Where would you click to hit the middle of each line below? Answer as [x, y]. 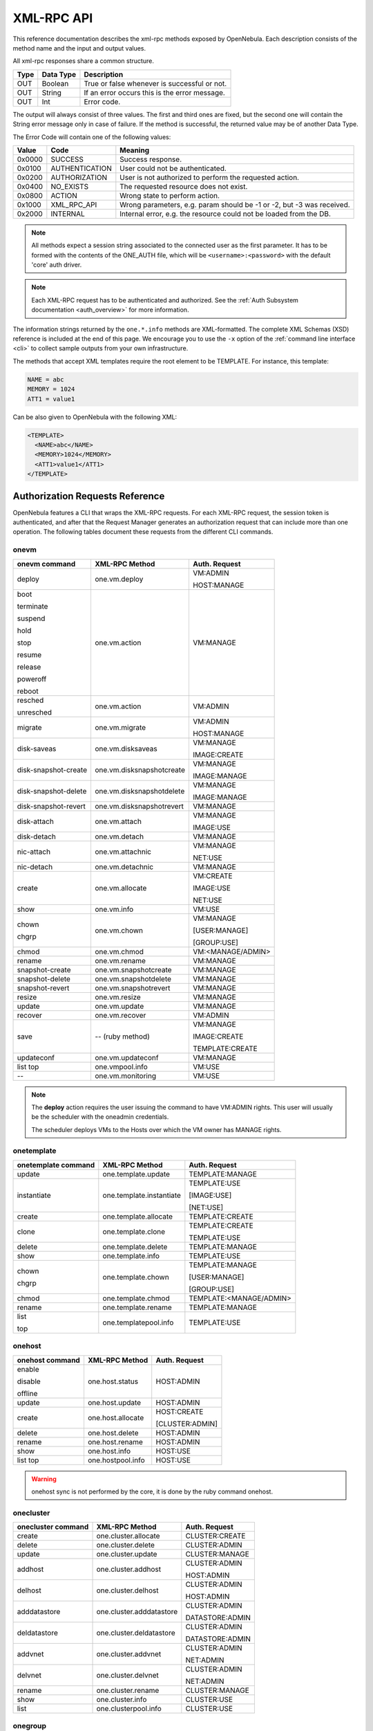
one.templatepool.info [138, 1322]
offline [27, 1393]
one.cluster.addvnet [129, 1654]
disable [29, 1381]
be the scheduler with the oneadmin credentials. [100, 1117]
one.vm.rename [120, 960]
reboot [28, 691]
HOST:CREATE [180, 1411]
